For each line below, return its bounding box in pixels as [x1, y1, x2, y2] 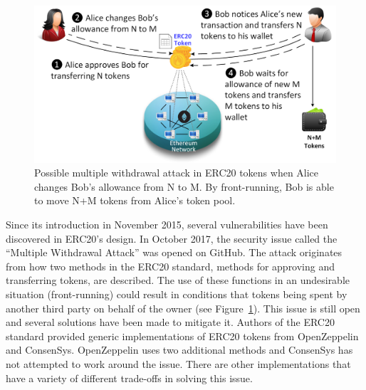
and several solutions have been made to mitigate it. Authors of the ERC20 [6, 315, 335, 330]
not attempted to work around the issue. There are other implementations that [6, 357, 351, 371]
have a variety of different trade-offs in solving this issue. [6, 370, 253, 385]
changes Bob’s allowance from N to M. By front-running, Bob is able [34, 179, 334, 194]
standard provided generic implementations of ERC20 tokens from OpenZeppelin [6, 328, 359, 343]
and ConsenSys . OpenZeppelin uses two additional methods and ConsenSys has [6, 342, 353, 357]
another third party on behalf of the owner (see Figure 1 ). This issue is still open [6, 300, 360, 315]
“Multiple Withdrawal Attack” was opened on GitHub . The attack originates [6, 245, 343, 260]
